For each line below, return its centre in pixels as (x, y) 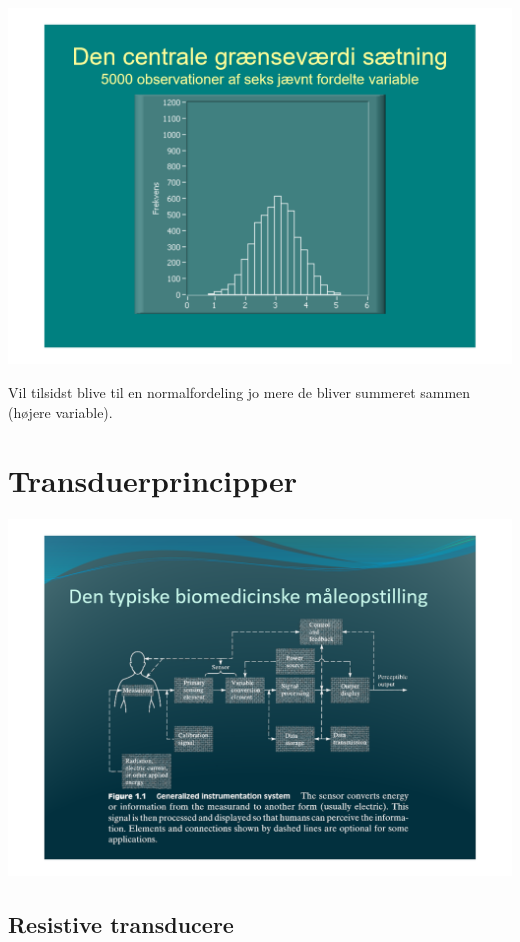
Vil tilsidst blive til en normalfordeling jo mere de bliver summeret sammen (239, 391)
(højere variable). (60, 411)
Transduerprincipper (152, 480)
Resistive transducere (121, 923)
